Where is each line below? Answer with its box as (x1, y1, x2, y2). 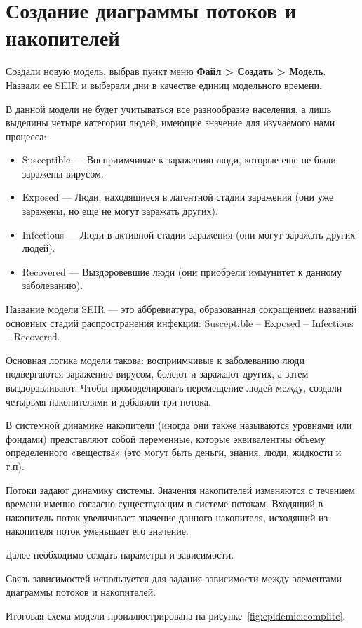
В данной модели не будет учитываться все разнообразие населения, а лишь (6, 101, 332, 116)
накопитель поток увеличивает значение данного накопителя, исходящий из (6, 509, 328, 524)
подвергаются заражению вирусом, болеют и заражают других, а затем (6, 366, 309, 381)
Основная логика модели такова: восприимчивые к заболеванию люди (6, 352, 304, 367)
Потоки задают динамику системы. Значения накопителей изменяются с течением (6, 482, 355, 497)
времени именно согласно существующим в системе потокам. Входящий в (6, 496, 323, 511)
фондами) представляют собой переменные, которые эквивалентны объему (6, 431, 326, 446)
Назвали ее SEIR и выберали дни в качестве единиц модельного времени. (6, 77, 322, 92)
